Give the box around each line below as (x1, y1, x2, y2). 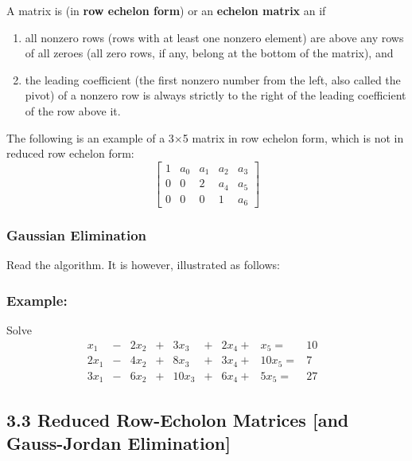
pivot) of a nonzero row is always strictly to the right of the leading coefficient (25, 87, 406, 104)
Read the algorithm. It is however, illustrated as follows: (6, 256, 280, 273)
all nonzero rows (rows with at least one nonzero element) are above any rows (25, 29, 404, 45)
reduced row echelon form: (6, 145, 134, 162)
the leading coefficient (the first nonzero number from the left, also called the (25, 71, 401, 88)
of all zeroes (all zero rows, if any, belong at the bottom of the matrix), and (25, 45, 394, 61)
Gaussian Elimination (6, 225, 147, 245)
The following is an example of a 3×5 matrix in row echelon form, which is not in (6, 129, 404, 146)
